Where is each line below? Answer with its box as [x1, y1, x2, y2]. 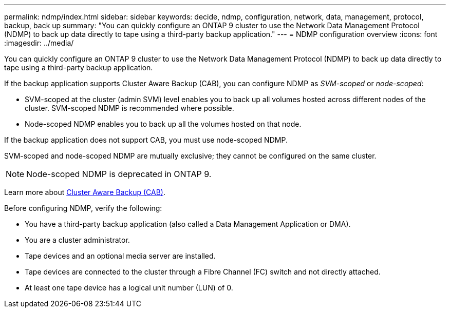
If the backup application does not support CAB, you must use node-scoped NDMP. [4, 135, 288, 144]
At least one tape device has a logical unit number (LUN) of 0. [25, 283, 233, 292]
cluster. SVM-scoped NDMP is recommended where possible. [25, 104, 234, 112]
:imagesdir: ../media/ [4, 38, 74, 47]
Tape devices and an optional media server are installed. [25, 251, 216, 260]
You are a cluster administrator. [25, 236, 130, 244]
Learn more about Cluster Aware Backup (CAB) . [4, 188, 165, 197]
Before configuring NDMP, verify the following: [4, 204, 162, 212]
